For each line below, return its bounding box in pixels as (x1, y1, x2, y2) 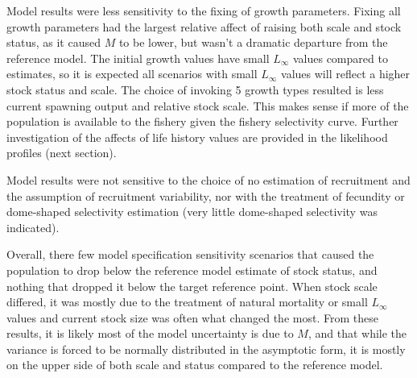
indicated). (6, 218, 60, 235)
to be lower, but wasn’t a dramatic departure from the (118, 34, 388, 51)
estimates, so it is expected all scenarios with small (6, 65, 258, 82)
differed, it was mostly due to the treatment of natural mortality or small (6, 293, 368, 310)
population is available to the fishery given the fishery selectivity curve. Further (6, 113, 398, 130)
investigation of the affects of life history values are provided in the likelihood (6, 128, 388, 145)
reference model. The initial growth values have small (6, 49, 270, 66)
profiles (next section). (6, 144, 117, 161)
